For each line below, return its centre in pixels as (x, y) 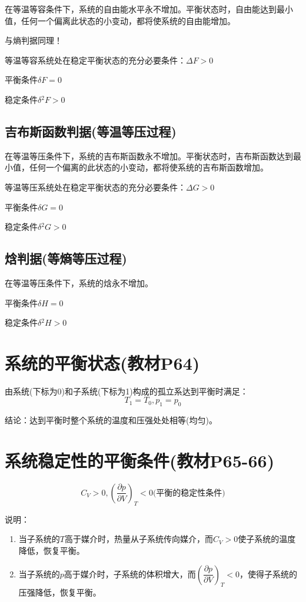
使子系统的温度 (267, 539)
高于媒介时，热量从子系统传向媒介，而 (139, 539)
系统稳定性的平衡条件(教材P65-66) (140, 461)
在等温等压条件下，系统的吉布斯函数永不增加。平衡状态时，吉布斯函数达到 (149, 155)
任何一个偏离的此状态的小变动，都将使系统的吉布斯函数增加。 (149, 167)
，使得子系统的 (269, 573)
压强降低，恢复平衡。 (60, 592)
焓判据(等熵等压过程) (66, 258)
